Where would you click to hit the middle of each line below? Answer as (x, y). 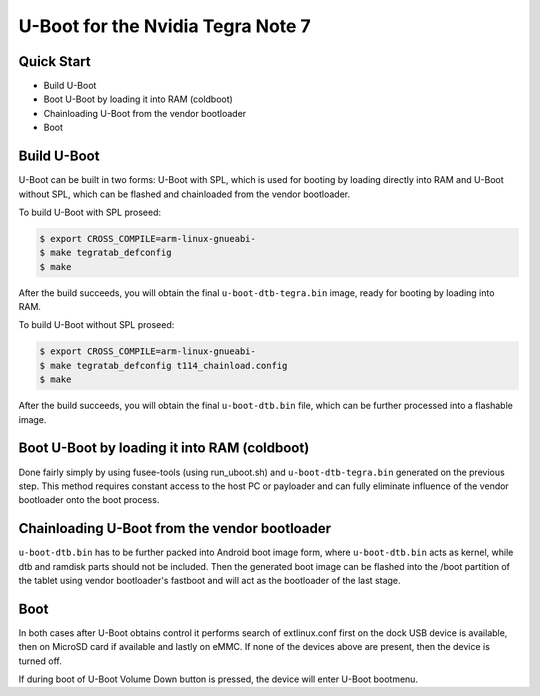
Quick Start (54, 61)
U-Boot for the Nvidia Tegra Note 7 (165, 26)
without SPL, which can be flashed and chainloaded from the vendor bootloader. (184, 194)
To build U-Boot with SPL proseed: (90, 212)
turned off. (40, 661)
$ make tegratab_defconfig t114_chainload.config (163, 365)
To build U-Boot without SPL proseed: (96, 325)
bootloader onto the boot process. (89, 500)
